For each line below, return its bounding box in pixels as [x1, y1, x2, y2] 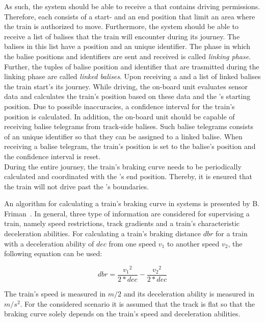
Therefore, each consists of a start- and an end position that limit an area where [4, 11, 255, 21]
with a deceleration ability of [4, 238, 94, 249]
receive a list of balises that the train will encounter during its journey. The [4, 31, 240, 41]
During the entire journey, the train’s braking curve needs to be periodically [4, 161, 242, 171]
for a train [215, 228, 248, 239]
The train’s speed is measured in [4, 288, 106, 299]
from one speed [109, 238, 156, 249]
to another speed [167, 238, 220, 249]
